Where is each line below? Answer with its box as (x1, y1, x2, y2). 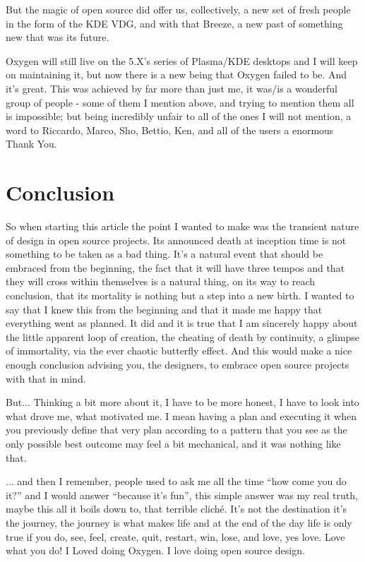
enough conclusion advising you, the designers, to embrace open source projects (6, 357, 349, 371)
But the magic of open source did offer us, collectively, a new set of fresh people (6, 2, 351, 16)
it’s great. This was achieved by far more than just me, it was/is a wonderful (6, 80, 337, 95)
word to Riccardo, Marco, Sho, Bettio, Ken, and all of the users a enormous (6, 122, 334, 137)
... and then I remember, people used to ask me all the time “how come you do (6, 474, 347, 489)
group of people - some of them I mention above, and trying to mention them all (6, 95, 354, 109)
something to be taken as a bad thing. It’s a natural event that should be (6, 246, 323, 261)
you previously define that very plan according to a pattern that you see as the (6, 422, 347, 437)
